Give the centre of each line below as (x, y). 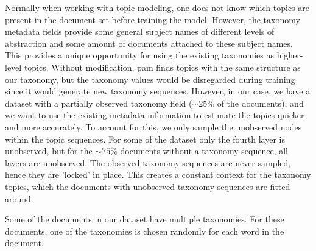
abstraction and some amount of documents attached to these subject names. (149, 43)
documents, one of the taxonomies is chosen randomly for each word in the (145, 231)
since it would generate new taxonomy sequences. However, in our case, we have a (158, 91)
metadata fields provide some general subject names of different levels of (140, 31)
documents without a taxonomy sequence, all (204, 151)
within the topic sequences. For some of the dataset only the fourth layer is (145, 139)
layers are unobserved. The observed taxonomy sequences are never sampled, (148, 162)
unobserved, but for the (49, 151)
